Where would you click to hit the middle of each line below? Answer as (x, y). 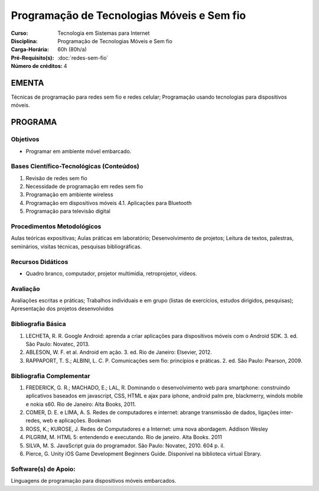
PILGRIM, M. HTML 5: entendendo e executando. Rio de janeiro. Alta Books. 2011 (124, 437)
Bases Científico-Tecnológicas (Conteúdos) (75, 167)
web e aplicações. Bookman (77, 421)
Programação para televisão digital (68, 211)
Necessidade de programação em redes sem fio (84, 187)
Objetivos (25, 139)
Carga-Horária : (30, 50)
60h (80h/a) (72, 50)
